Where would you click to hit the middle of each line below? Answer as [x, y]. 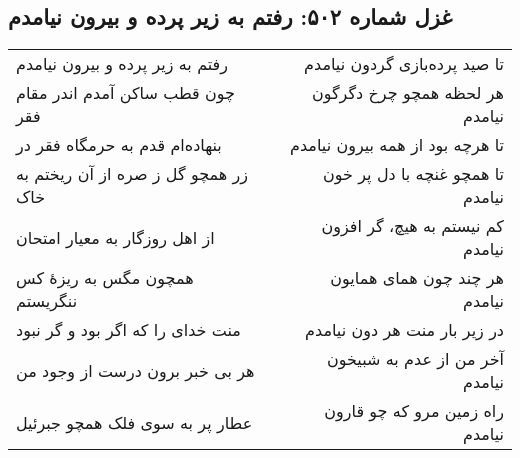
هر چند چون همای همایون [417, 278]
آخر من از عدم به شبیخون [415, 359]
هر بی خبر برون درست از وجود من [135, 370]
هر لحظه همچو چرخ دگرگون [407, 93]
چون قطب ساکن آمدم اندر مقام [125, 93]
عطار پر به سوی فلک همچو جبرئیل [134, 422]
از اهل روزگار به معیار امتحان [115, 237]
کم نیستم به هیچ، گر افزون [412, 226]
